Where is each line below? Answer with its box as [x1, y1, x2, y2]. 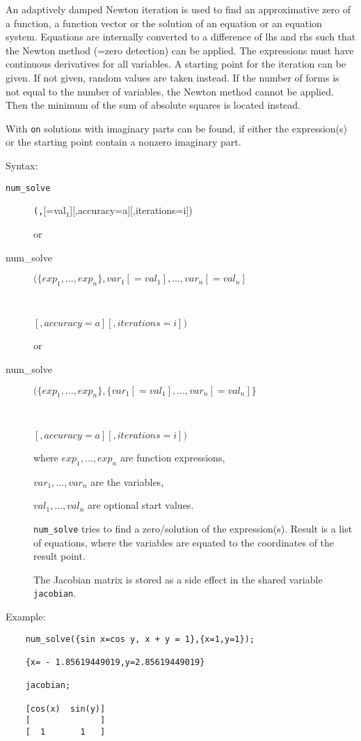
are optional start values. [87, 498, 194, 512]
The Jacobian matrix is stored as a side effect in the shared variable [33, 572, 323, 586]
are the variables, [90, 474, 164, 489]
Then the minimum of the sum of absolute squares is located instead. [6, 98, 300, 112]
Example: [6, 609, 46, 624]
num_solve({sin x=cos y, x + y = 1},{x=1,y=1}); [25, 634, 255, 644]
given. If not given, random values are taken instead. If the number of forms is [6, 70, 339, 84]
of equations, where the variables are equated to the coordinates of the [33, 535, 335, 549]
